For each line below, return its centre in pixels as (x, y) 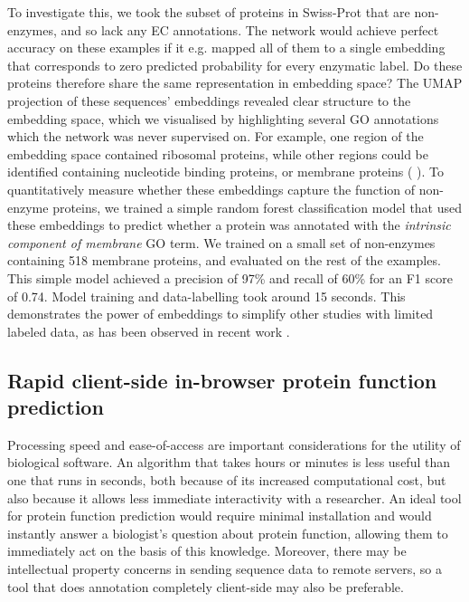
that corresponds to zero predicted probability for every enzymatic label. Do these (235, 65)
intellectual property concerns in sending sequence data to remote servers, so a (225, 569)
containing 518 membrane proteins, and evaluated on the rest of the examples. (224, 260)
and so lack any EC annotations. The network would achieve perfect (250, 29)
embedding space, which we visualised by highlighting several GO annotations (223, 118)
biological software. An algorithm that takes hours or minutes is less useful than (229, 462)
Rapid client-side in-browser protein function (222, 380)
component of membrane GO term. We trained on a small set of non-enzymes (221, 242)
